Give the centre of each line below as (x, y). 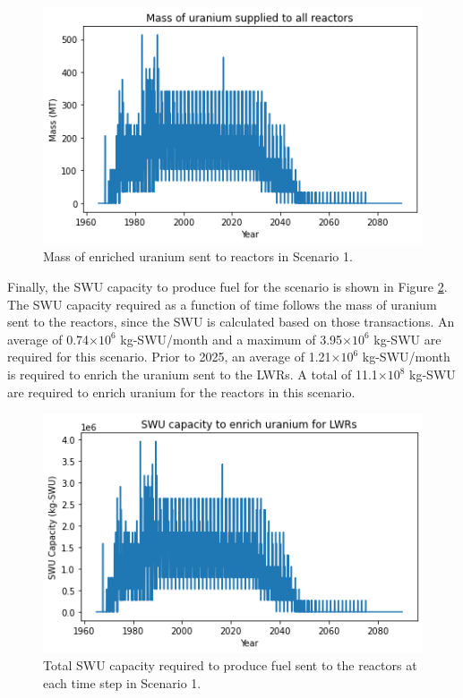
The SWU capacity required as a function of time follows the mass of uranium (222, 304)
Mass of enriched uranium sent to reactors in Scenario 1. (198, 256)
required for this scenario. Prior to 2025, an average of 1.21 (169, 357)
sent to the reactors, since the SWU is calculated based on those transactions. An (231, 322)
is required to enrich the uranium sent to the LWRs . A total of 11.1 (193, 375)
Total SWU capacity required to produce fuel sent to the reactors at (230, 665)
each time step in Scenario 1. (122, 682)
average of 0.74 (48, 339)
